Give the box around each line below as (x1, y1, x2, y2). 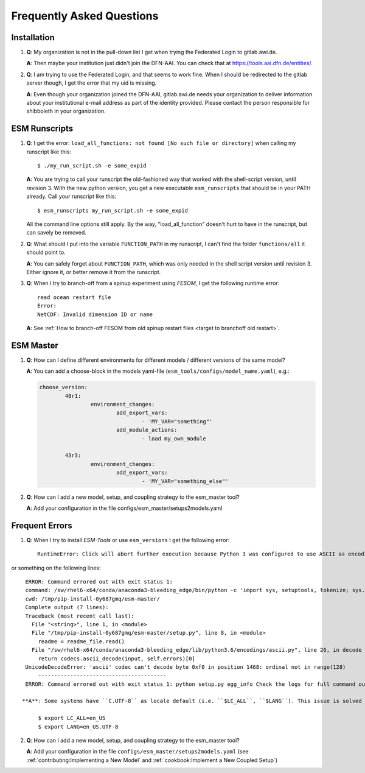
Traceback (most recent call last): (25, 612, 135, 619)
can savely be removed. (26, 229, 86, 236)
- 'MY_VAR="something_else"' (142, 478, 229, 484)
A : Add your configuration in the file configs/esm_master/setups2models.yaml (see (26, 748, 249, 755)
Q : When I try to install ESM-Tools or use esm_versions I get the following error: (26, 536, 230, 543)
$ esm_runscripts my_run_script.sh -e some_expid (37, 207, 189, 214)
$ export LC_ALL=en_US (38, 715, 106, 722)
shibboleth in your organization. (26, 107, 106, 115)
